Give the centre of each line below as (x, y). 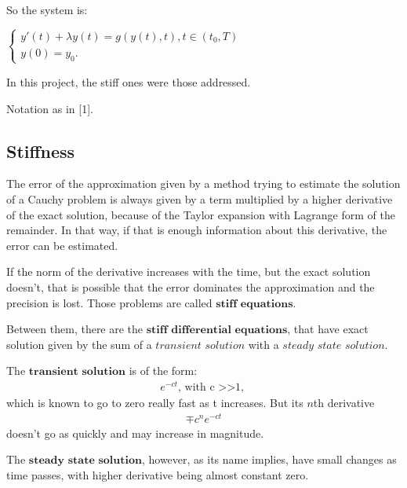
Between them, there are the (75, 329)
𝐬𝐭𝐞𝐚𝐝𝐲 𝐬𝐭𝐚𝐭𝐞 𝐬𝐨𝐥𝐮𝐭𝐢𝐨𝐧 (85, 461)
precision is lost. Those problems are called (109, 302)
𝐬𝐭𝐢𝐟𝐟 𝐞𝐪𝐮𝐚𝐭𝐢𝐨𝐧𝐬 (254, 304)
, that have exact (328, 329)
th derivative (344, 402)
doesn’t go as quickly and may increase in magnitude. (135, 433)
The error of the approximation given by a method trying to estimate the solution (203, 183)
